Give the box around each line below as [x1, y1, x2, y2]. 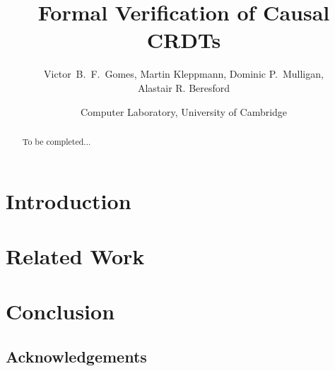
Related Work [6, 241, 145, 270]
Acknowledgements [6, 345, 147, 367]
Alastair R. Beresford [137, 80, 230, 95]
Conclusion [6, 297, 115, 326]
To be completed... [22, 135, 91, 147]
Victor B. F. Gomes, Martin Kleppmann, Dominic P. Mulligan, [44, 66, 324, 81]
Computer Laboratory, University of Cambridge [80, 104, 288, 119]
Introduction [6, 186, 131, 215]
